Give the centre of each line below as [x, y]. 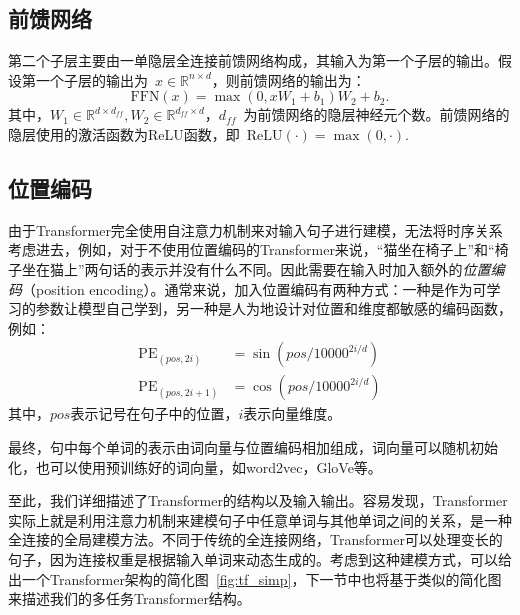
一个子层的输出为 [91, 79]
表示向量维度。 [292, 413]
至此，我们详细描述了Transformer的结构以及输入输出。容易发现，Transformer [258, 500]
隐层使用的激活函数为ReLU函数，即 [124, 133]
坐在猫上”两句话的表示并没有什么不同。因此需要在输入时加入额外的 [242, 268]
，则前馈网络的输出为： [288, 79]
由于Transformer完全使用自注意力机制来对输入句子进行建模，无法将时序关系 [255, 229]
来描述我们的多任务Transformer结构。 [129, 598]
